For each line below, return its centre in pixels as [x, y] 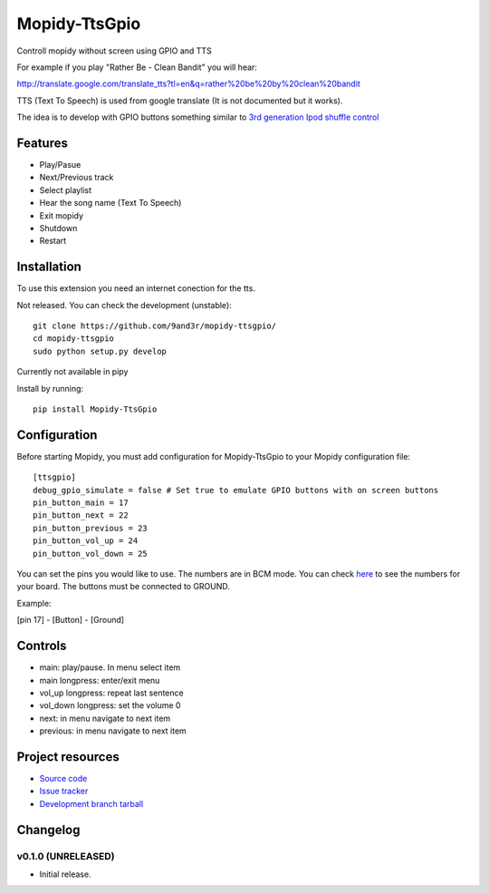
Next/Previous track [77, 178]
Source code [63, 778]
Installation [49, 267]
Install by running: [50, 388]
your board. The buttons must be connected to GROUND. [124, 587]
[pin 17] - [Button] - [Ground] [71, 620]
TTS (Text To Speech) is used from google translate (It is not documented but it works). [180, 101]
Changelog [48, 830]
